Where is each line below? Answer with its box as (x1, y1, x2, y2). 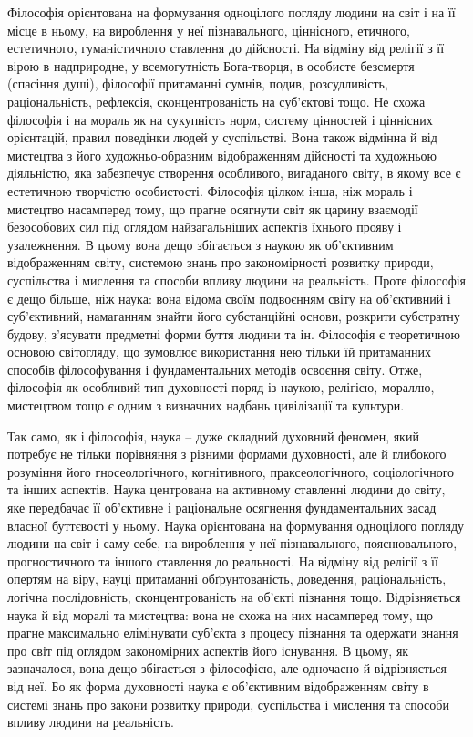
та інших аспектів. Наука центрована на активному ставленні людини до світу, (7, 480, 446, 499)
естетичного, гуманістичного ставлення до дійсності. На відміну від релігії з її (7, 38, 445, 57)
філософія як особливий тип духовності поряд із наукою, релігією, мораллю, (7, 378, 435, 397)
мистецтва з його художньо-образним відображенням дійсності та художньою (7, 145, 437, 164)
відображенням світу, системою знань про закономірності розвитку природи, (7, 253, 434, 272)
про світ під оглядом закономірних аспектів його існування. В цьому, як (7, 640, 409, 659)
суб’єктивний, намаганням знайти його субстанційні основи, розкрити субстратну (7, 306, 460, 326)
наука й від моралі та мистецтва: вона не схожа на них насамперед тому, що (7, 605, 434, 624)
